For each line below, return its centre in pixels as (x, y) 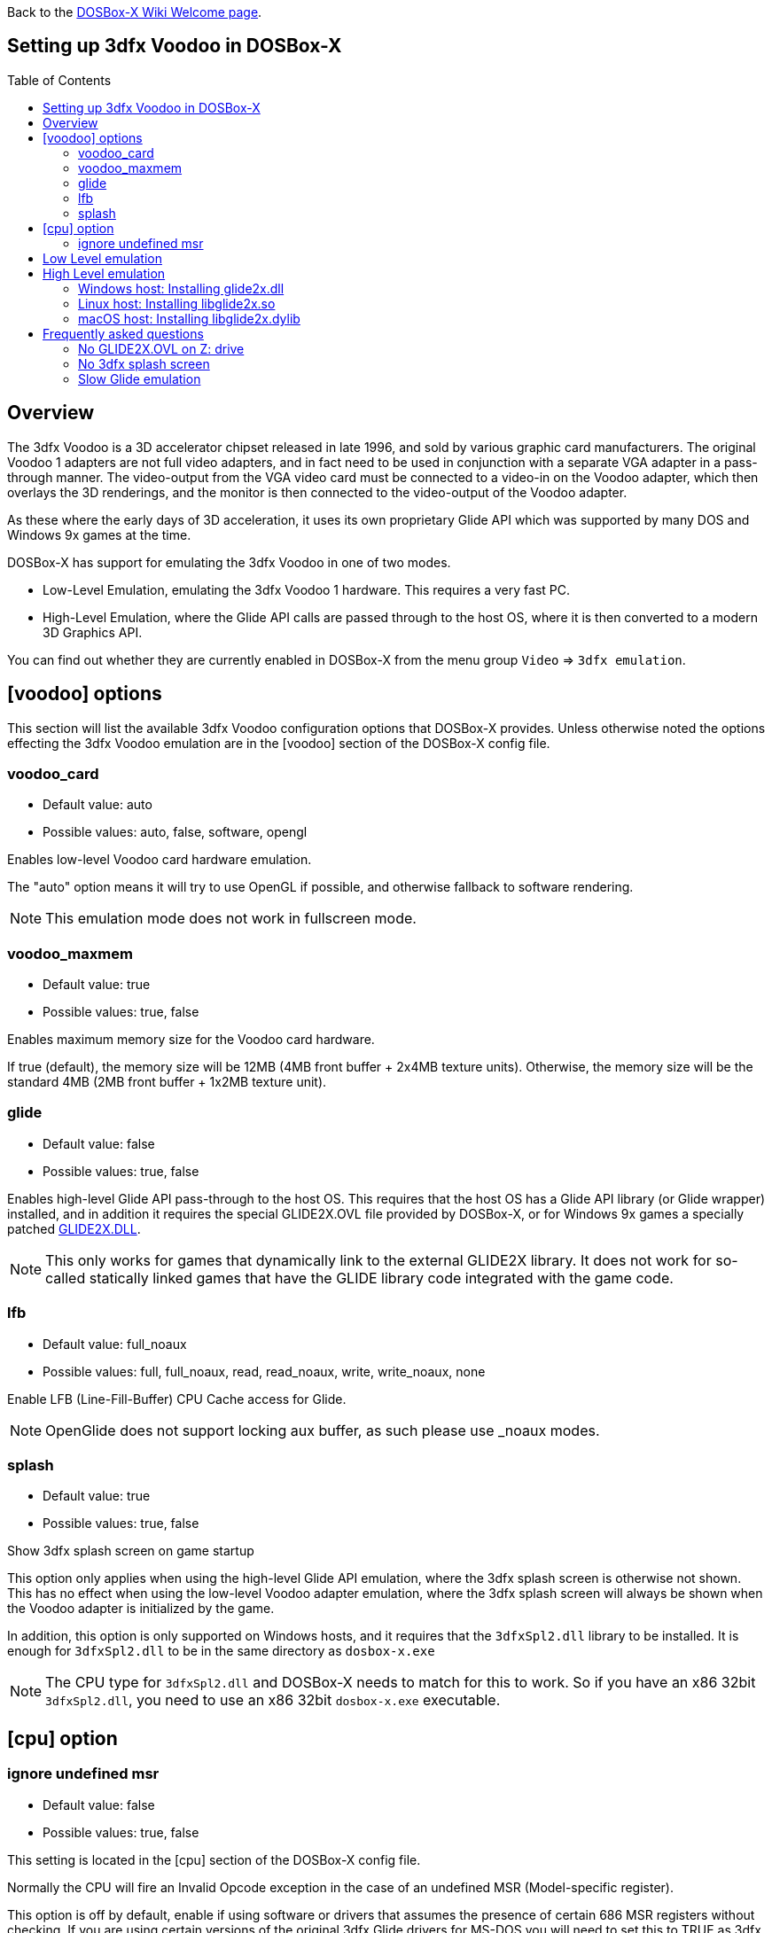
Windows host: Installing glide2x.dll (181, 288)
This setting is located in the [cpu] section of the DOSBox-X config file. (214, 1859)
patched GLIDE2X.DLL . (74, 1228)
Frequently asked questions (123, 333)
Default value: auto (97, 805)
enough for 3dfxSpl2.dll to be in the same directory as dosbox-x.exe (221, 1651)
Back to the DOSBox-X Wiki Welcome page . (135, 12)
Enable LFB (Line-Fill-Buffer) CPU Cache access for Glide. (177, 1399)
